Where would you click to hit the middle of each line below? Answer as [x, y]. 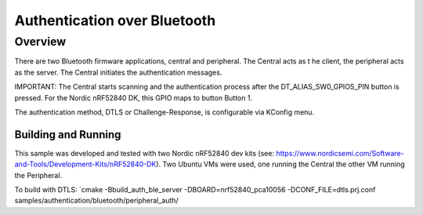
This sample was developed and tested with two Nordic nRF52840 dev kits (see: [144, 153]
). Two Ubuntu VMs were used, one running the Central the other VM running [280, 164]
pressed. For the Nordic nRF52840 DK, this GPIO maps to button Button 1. [134, 97]
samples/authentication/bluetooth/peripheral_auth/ [97, 201]
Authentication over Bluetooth [115, 20]
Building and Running [68, 135]
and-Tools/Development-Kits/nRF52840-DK [85, 164]
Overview [40, 42]
